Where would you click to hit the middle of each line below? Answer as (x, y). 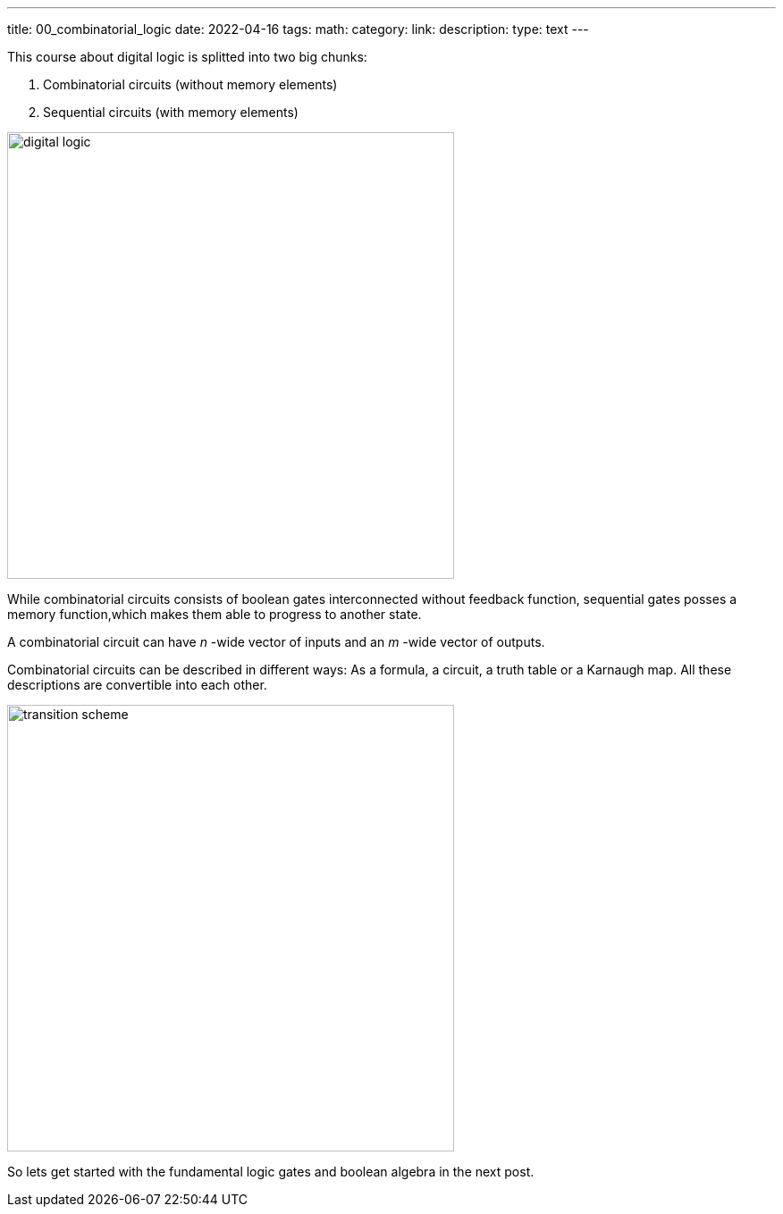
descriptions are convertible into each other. (137, 685)
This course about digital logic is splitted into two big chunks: (187, 57)
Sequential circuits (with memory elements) (171, 112)
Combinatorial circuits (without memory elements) (190, 84)
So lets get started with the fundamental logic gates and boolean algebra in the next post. (271, 1172)
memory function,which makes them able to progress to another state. (215, 614)
